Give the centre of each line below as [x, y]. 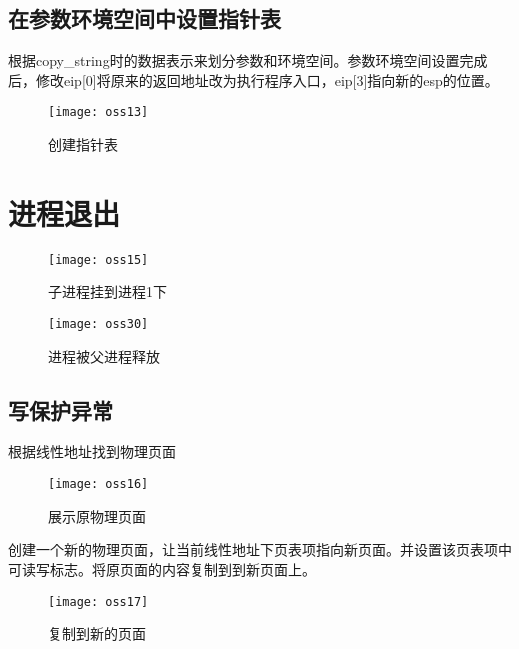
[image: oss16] [98, 484]
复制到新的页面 [97, 633]
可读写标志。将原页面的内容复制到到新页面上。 [162, 568]
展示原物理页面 [97, 515]
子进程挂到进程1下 [107, 291]
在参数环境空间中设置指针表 [144, 18]
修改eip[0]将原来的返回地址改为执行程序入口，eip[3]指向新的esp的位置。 [267, 79]
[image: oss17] [98, 601]
